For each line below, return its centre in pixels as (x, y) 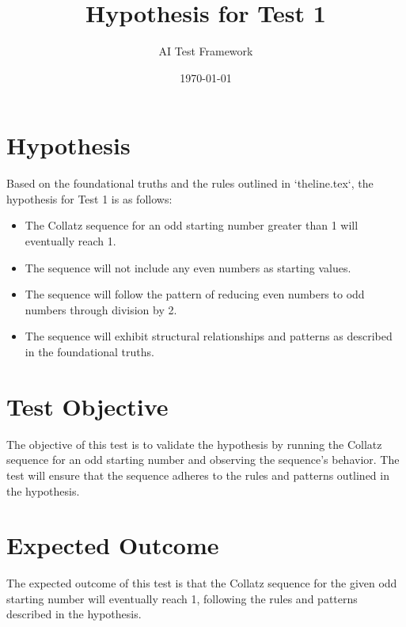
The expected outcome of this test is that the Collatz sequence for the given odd (202, 583)
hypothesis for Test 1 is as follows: (89, 198)
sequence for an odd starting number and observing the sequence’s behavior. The (203, 460)
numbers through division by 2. (101, 309)
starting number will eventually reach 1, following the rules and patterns (182, 598)
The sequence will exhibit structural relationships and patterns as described (209, 336)
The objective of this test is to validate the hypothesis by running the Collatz (194, 444)
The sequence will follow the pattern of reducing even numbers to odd (195, 294)
